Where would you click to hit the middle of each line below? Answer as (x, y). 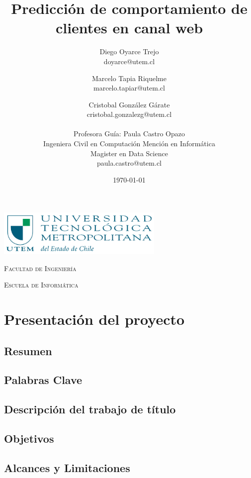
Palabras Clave (43, 380)
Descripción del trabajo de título (90, 409)
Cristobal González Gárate (129, 104)
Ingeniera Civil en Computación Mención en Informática (129, 143)
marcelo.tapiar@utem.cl (129, 88)
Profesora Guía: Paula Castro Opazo (129, 134)
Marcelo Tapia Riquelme (129, 78)
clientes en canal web (129, 28)
